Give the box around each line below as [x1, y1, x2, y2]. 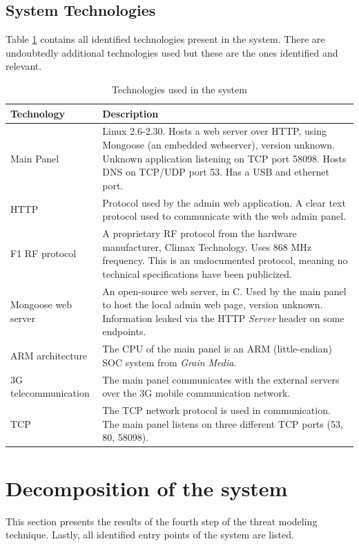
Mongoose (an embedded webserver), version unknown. [102, 138, 335, 152]
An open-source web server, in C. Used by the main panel [102, 283, 347, 298]
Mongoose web [10, 297, 72, 312]
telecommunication [10, 386, 90, 400]
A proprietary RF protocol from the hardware [102, 226, 297, 241]
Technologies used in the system [112, 82, 247, 96]
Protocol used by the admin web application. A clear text [102, 195, 346, 209]
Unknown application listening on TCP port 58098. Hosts [102, 151, 347, 165]
